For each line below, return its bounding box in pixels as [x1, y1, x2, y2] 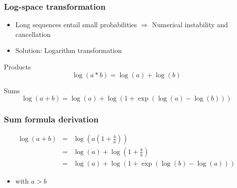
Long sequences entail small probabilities [15, 19, 137, 30]
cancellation [15, 29, 51, 39]
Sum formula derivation [4, 113, 99, 125]
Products [4, 62, 31, 71]
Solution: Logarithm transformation [15, 45, 122, 55]
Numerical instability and [152, 19, 228, 30]
